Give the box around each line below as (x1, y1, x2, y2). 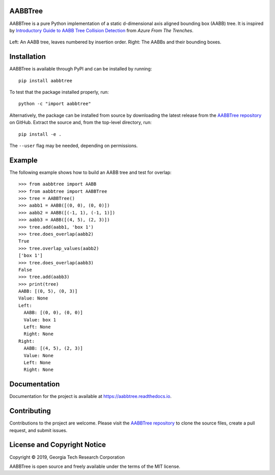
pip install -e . (18, 131, 62, 137)
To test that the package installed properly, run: (9, 89, 109, 95)
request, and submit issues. (9, 427, 68, 433)
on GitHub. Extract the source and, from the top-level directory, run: (9, 119, 152, 126)
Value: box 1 (23, 317, 57, 322)
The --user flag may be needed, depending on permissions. (9, 142, 138, 148)
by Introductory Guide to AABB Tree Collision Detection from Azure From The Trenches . (9, 27, 194, 33)
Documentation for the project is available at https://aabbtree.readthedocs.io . (9, 393, 172, 399)
